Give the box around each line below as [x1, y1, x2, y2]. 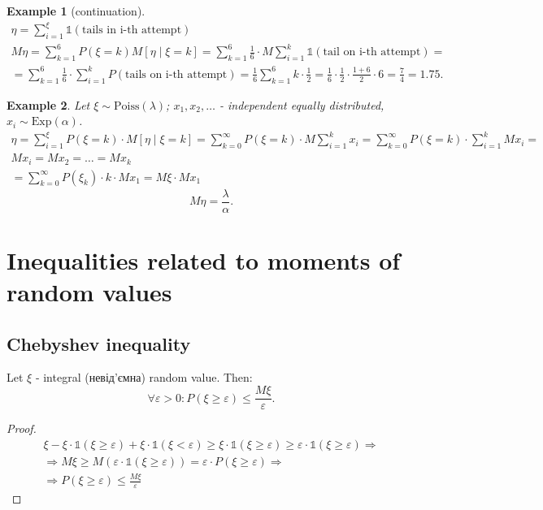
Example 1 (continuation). [7, 2, 146, 19]
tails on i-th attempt [125, 68, 228, 80]
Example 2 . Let [7, 96, 90, 113]
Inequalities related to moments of [7, 243, 401, 276]
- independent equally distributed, [219, 96, 384, 113]
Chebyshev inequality [7, 331, 191, 356]
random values [7, 275, 172, 309]
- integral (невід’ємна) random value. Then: [35, 369, 253, 386]
